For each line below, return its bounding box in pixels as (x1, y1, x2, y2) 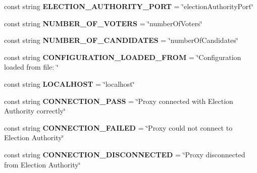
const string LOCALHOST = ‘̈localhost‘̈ (4, 78, 135, 89)
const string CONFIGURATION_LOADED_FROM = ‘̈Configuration (4, 51, 241, 62)
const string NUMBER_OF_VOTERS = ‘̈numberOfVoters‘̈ (4, 18, 202, 28)
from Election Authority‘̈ (4, 159, 81, 169)
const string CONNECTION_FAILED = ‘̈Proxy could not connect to (4, 122, 233, 133)
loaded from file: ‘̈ (4, 62, 59, 72)
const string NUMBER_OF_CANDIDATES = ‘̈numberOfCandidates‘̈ (4, 35, 238, 45)
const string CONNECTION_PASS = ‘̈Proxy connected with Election (4, 95, 233, 106)
